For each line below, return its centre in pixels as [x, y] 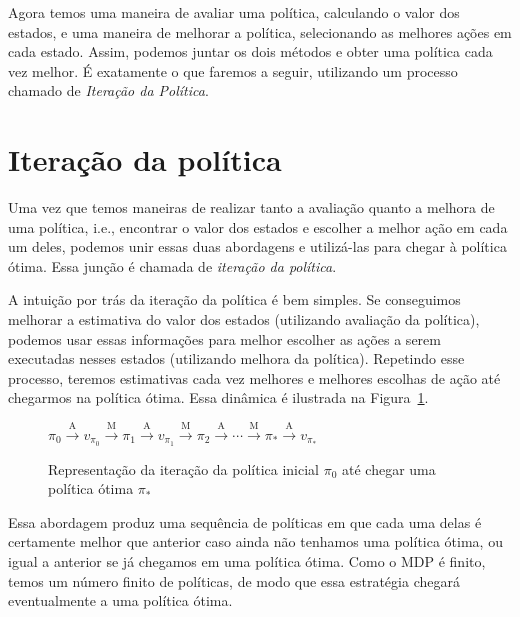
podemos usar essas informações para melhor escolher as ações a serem [224, 338]
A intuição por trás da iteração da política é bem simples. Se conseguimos [234, 299]
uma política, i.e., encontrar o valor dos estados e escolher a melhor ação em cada [258, 226]
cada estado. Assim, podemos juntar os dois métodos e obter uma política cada [250, 51]
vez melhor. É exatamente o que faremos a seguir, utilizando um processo [233, 70]
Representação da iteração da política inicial [184, 468]
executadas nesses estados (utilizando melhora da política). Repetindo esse [236, 358]
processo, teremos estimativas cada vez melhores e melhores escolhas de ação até [254, 377]
